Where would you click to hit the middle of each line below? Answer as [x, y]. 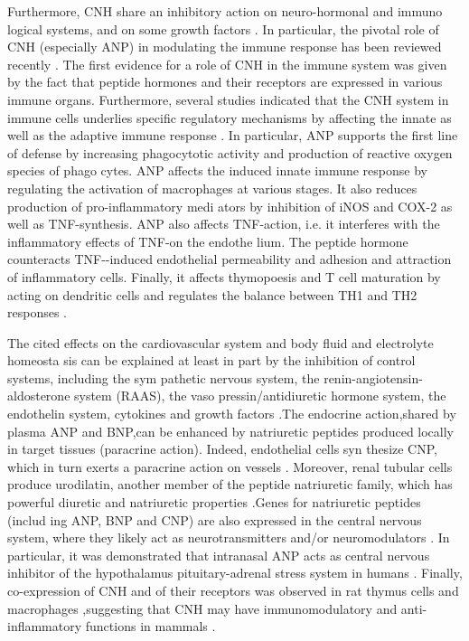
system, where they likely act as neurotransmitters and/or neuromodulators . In [229, 537]
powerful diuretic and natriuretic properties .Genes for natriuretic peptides [214, 502]
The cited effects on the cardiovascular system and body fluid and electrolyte [220, 342]
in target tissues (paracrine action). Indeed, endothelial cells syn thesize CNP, [222, 449]
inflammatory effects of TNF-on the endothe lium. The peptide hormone [208, 241]
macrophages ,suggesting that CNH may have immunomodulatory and [202, 608]
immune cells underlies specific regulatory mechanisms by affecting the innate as [230, 117]
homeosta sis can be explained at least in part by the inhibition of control [211, 360]
